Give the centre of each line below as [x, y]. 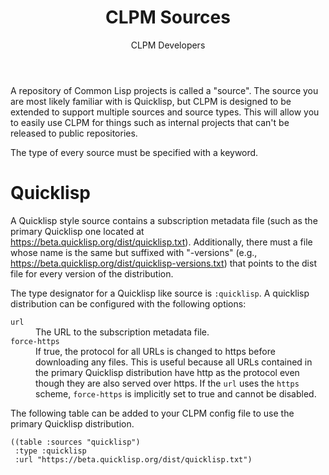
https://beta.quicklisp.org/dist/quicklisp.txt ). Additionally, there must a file [161, 242]
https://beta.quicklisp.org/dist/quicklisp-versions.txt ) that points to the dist [163, 263]
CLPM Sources [168, 17]
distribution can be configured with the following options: [128, 303]
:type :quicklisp [50, 451]
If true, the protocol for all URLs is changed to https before [155, 351]
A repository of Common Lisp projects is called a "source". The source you [164, 90]
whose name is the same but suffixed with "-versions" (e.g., [134, 252]
